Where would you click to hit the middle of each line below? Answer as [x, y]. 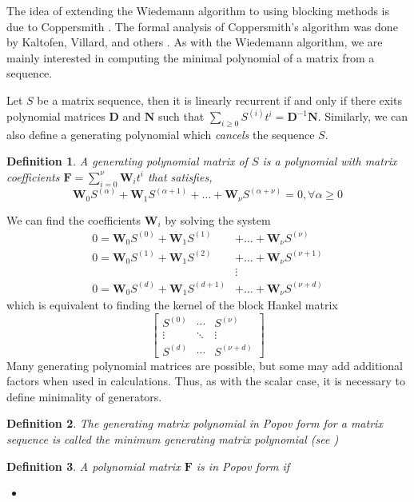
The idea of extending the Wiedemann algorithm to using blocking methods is [198, 10]
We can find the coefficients [74, 219]
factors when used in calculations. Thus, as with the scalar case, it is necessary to [206, 381]
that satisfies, [180, 176]
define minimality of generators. [84, 396]
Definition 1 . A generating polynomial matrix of [127, 161]
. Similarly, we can [363, 116]
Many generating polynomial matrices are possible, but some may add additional [205, 365]
